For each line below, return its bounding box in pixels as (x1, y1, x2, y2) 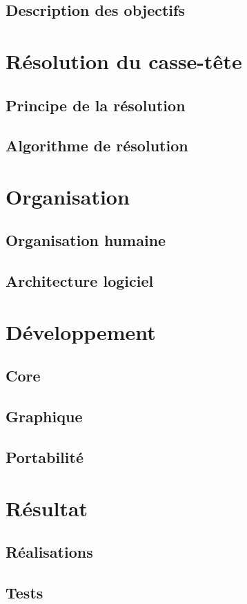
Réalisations (6, 541, 93, 563)
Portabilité (6, 446, 83, 467)
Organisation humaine (6, 229, 166, 251)
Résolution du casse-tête (6, 46, 242, 75)
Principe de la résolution (6, 94, 186, 115)
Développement (6, 317, 156, 346)
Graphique (6, 406, 83, 427)
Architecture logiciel (6, 270, 154, 292)
